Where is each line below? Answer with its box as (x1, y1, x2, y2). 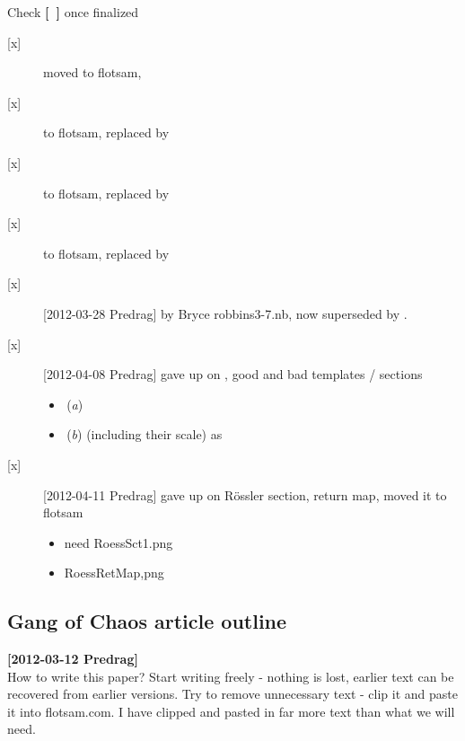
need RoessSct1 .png (64, 533, 173, 551)
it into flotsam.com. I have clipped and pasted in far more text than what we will (7, 701, 455, 720)
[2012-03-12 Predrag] (7, 649, 138, 668)
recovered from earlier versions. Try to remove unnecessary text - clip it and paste (7, 684, 458, 703)
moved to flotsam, (43, 63, 142, 82)
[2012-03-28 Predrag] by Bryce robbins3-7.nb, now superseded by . (43, 304, 408, 322)
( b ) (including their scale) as (66, 425, 223, 444)
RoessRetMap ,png (64, 563, 164, 582)
